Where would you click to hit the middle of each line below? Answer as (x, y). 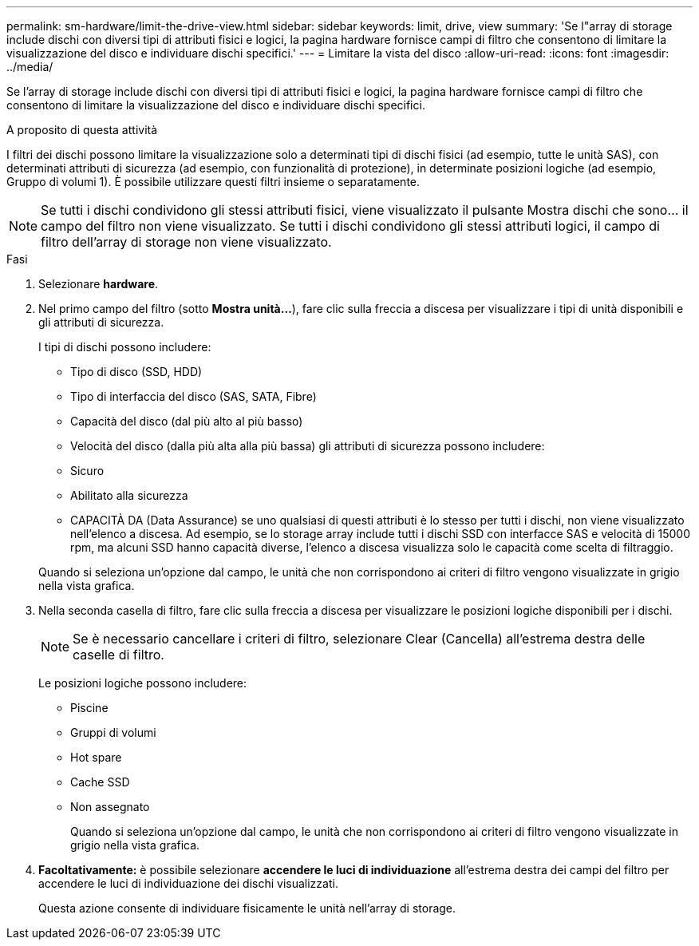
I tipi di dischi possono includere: (125, 347)
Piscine (89, 708)
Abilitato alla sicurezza (129, 495)
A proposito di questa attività (82, 130)
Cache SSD (100, 782)
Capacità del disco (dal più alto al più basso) (187, 421)
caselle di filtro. (118, 655)
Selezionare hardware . (99, 284)
